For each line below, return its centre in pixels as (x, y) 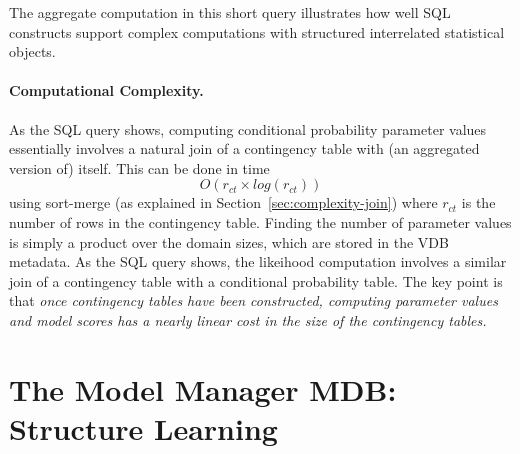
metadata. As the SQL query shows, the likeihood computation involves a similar (258, 261)
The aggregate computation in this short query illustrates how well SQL (230, 12)
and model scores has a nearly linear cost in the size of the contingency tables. (248, 319)
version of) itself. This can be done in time (139, 167)
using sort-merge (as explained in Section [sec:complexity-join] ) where (223, 202)
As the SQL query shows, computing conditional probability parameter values (248, 128)
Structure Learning (143, 427)
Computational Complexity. (106, 90)
